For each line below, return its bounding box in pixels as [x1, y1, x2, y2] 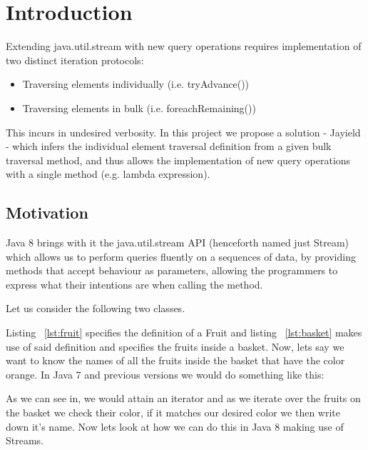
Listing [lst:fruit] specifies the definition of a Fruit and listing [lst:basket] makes [6, 325, 362, 340]
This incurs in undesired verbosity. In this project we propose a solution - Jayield [6, 124, 361, 139]
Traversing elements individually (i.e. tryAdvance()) [22, 76, 250, 91]
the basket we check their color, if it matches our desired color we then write [6, 405, 340, 420]
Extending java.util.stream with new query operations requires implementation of [6, 39, 362, 54]
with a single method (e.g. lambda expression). [6, 166, 210, 181]
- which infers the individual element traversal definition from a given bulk [6, 139, 332, 154]
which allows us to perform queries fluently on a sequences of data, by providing [6, 249, 356, 264]
